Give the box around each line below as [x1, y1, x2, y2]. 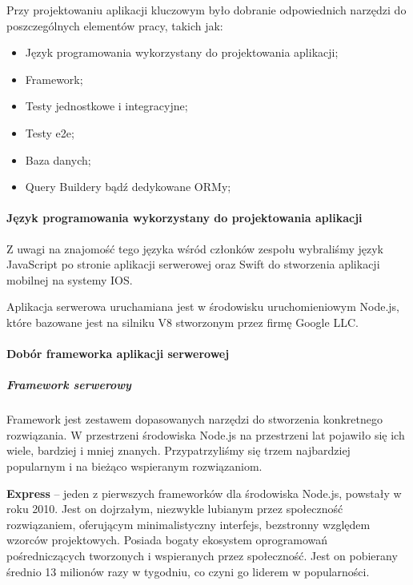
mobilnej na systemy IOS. [6, 271, 133, 288]
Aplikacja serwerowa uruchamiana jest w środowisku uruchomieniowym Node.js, [6, 298, 399, 315]
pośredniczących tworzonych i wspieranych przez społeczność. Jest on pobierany [6, 547, 398, 564]
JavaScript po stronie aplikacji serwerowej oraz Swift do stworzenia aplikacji [6, 256, 380, 273]
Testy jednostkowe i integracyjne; [25, 97, 188, 114]
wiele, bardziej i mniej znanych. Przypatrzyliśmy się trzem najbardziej [6, 442, 351, 459]
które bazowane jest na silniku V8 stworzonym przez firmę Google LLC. [6, 313, 359, 330]
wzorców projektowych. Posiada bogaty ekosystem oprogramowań [6, 531, 328, 548]
